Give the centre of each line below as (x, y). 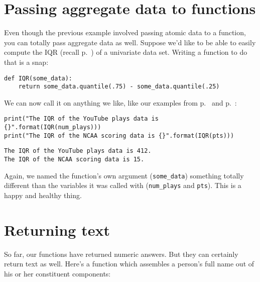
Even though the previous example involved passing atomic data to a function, (125, 32)
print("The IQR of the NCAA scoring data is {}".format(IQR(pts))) (119, 135)
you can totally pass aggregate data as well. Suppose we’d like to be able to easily (130, 42)
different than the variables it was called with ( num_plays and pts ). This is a (123, 185)
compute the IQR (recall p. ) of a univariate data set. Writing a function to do (126, 52)
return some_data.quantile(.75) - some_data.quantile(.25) (119, 87)
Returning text (57, 229)
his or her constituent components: (57, 273)
